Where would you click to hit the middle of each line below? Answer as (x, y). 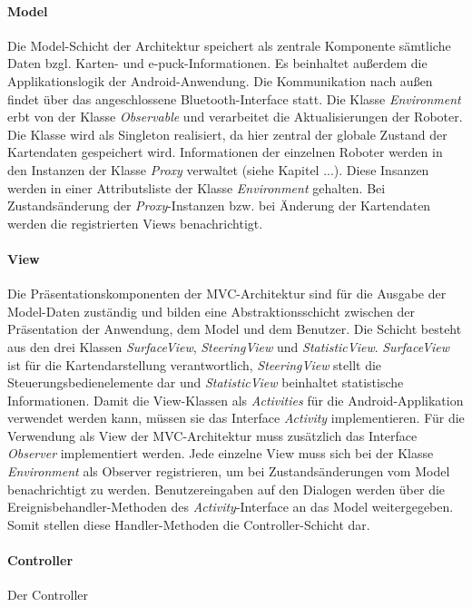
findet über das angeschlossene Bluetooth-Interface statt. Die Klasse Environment (234, 98)
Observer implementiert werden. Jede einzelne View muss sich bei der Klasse (221, 453)
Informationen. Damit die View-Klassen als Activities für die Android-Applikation (236, 400)
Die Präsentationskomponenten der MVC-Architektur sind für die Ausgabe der (227, 294)
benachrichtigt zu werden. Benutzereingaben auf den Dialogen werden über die (226, 489)
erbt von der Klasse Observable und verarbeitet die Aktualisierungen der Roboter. (235, 117)
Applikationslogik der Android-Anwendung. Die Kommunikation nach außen (220, 80)
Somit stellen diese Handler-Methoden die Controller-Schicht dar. (189, 524)
